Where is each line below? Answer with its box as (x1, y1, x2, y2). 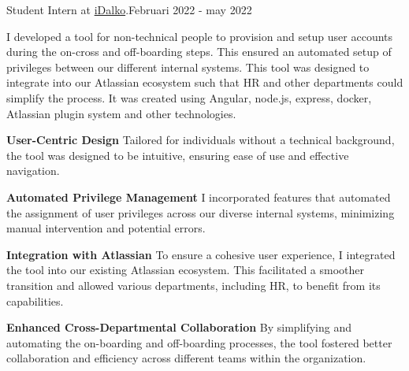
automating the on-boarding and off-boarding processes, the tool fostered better (6, 334, 392, 351)
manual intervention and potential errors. (6, 220, 206, 236)
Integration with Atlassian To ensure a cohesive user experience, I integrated (6, 246, 396, 262)
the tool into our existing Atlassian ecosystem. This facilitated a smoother (6, 262, 365, 278)
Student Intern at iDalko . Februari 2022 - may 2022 (6, 2, 252, 17)
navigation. (6, 162, 60, 179)
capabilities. (6, 292, 64, 309)
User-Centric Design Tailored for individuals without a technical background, (6, 132, 395, 148)
